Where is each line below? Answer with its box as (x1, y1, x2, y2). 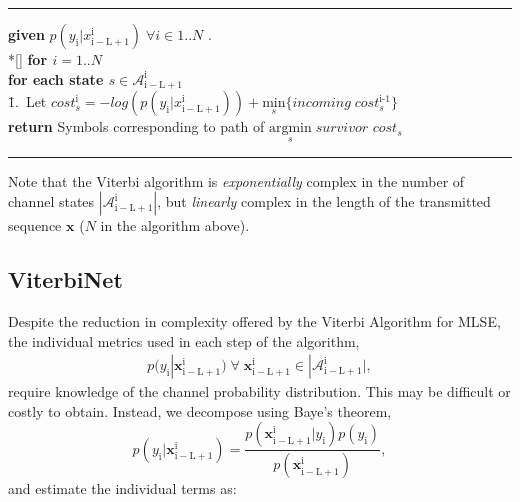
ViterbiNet (8, 264, 123, 295)
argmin (268, 121, 312, 136)
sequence (8, 215, 62, 236)
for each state (8, 68, 104, 89)
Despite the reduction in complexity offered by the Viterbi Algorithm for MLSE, (8, 310, 501, 331)
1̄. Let (8, 91, 47, 112)
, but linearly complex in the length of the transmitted (157, 191, 491, 212)
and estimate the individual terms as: (8, 478, 237, 499)
